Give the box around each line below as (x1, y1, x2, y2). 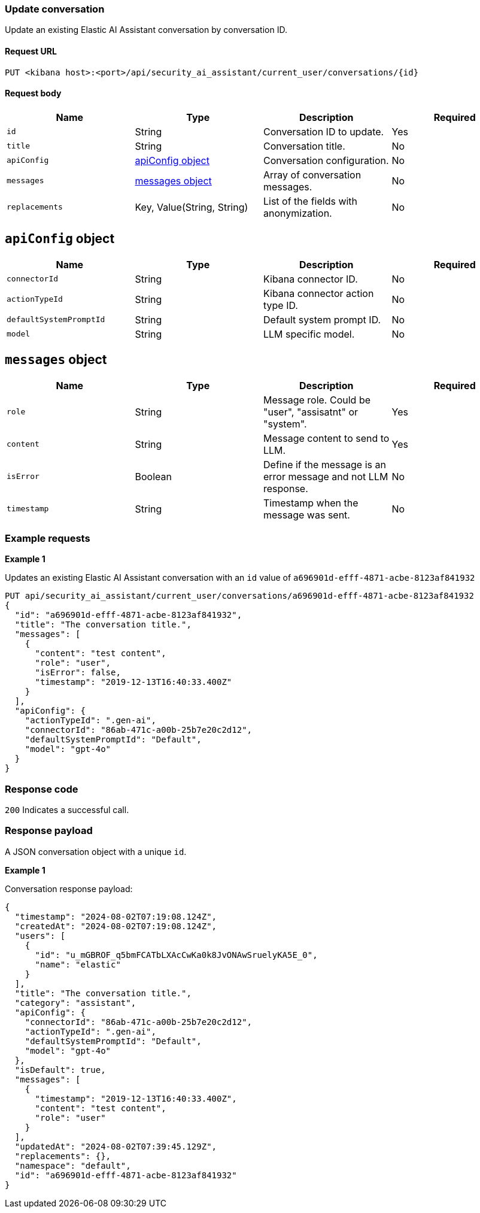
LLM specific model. (263, 327, 355, 340)
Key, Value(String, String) (135, 201, 248, 213)
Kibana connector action (263, 287, 374, 299)
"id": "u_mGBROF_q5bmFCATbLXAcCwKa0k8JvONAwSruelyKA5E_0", (35, 950, 318, 960)
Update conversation (5, 3, 105, 15)
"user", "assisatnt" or (263, 405, 359, 418)
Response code (5, 783, 78, 795)
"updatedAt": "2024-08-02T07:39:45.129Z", (14, 1141, 217, 1151)
